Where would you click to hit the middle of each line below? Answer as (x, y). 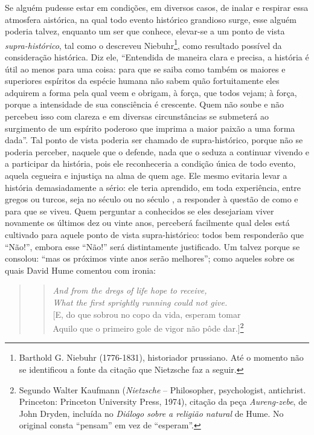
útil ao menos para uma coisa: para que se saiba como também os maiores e (145, 69)
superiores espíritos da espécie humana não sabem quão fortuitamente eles (142, 81)
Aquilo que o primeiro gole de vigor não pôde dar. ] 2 (148, 327)
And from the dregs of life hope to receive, (130, 290)
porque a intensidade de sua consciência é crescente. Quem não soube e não (145, 104)
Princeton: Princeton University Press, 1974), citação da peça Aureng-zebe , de (163, 401)
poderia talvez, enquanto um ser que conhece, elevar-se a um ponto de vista (145, 31)
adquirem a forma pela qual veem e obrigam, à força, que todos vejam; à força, (151, 92)
